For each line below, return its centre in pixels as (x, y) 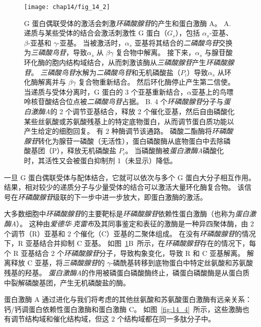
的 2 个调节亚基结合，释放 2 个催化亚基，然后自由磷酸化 (142, 111)
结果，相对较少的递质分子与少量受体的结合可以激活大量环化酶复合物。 (119, 187)
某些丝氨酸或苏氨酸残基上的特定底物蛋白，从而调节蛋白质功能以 (129, 121)
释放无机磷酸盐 (92, 150)
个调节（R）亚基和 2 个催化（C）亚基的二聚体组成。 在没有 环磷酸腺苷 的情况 (130, 233)
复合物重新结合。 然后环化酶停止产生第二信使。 (156, 82)
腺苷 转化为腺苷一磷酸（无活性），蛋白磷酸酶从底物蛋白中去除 (124, 140)
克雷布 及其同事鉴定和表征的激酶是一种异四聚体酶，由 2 (163, 223)
